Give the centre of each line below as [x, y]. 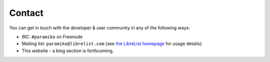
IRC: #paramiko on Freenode [52, 37]
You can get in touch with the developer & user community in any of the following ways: [99, 28]
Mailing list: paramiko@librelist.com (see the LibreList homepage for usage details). [112, 44]
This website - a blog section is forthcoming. [68, 51]
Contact [26, 13]
